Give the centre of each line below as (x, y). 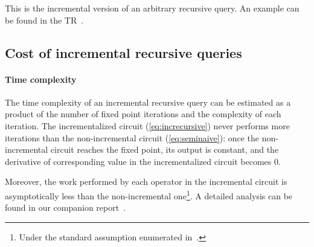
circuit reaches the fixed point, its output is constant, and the (165, 149)
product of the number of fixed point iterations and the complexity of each (143, 114)
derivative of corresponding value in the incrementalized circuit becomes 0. (143, 161)
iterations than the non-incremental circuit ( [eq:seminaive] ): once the (132, 137)
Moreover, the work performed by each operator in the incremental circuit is (146, 181)
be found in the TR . (44, 20)
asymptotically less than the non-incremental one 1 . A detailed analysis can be (149, 194)
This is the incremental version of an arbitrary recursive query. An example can (152, 8)
